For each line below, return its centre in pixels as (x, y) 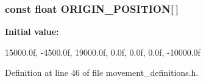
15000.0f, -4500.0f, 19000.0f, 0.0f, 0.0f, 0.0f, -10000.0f (103, 52)
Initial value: (32, 32)
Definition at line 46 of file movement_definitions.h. (102, 73)
